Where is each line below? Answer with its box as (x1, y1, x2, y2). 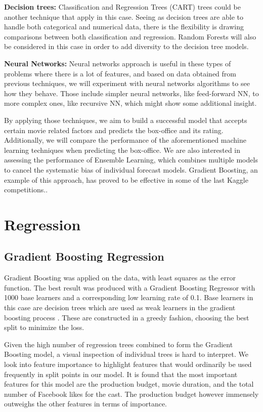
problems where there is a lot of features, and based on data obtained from (4, 68, 237, 78)
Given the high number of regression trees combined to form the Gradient (4, 339, 233, 349)
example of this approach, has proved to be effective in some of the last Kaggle (4, 174, 248, 185)
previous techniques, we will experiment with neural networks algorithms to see (4, 78, 250, 89)
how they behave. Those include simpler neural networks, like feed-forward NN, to (4, 88, 259, 98)
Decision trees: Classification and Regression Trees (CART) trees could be (4, 2, 241, 12)
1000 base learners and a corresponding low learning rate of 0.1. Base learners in (4, 292, 253, 303)
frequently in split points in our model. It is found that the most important (4, 368, 238, 379)
